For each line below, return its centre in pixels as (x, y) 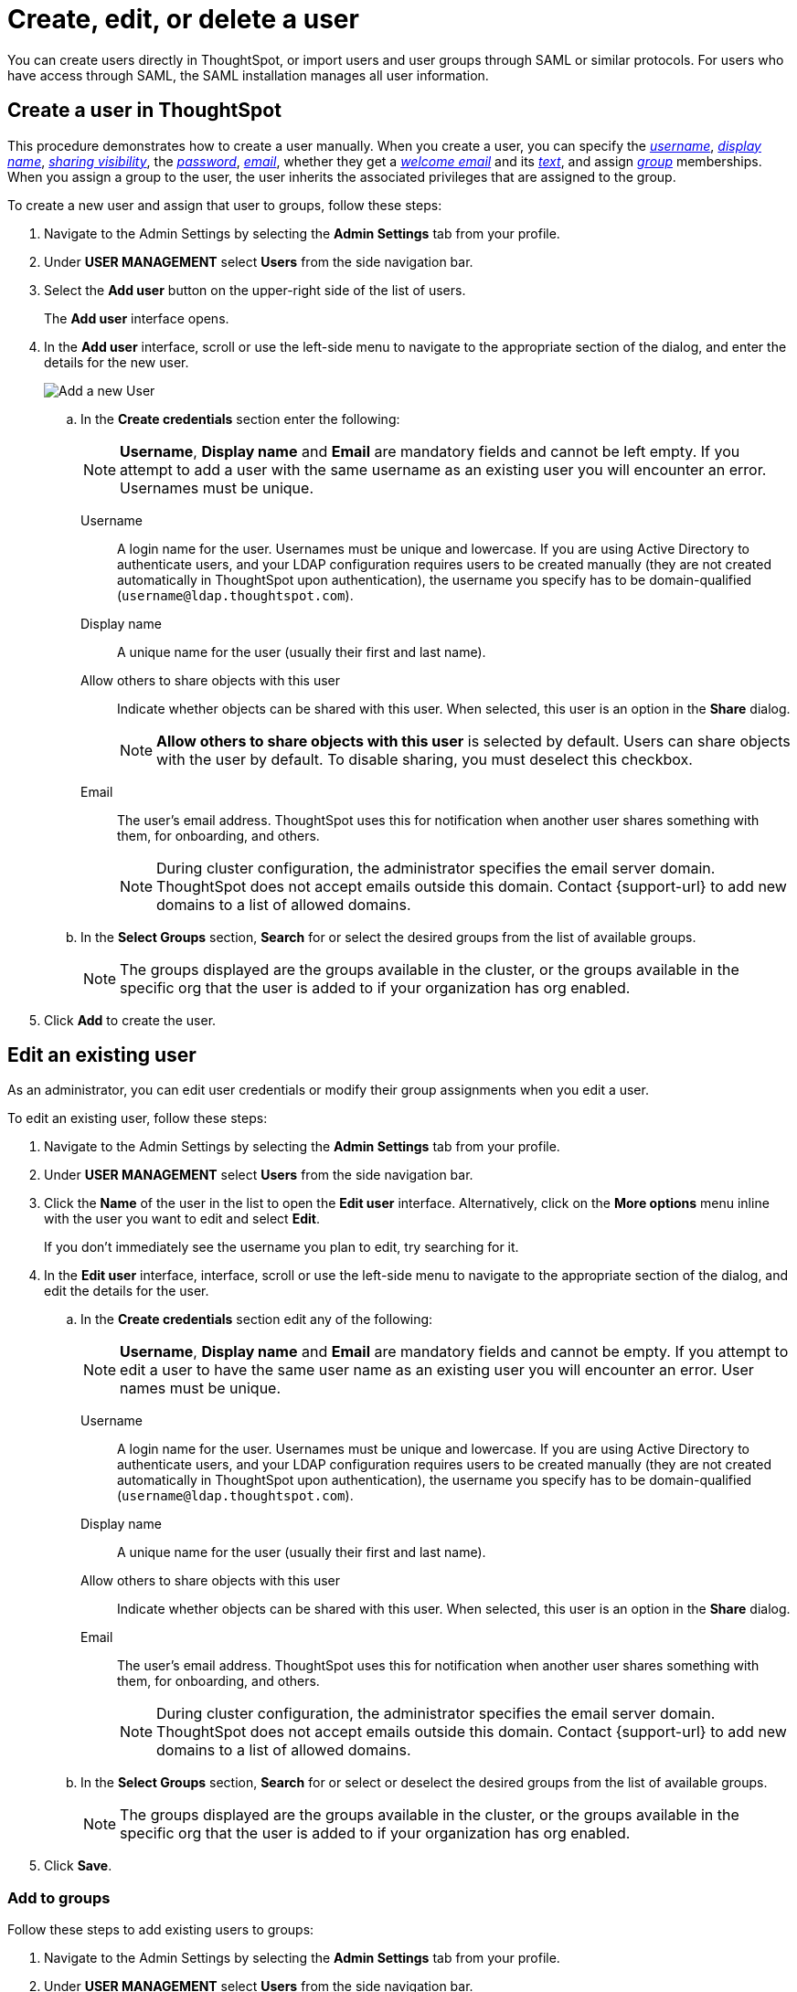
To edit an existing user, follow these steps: (138, 1118)
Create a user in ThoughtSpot (144, 111)
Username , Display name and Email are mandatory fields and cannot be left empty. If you (430, 451)
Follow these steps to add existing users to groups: (161, 1930)
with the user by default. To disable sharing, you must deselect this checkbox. (425, 759)
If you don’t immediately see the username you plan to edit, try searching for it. (282, 1247)
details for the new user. (117, 362)
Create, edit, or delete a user (183, 19)
